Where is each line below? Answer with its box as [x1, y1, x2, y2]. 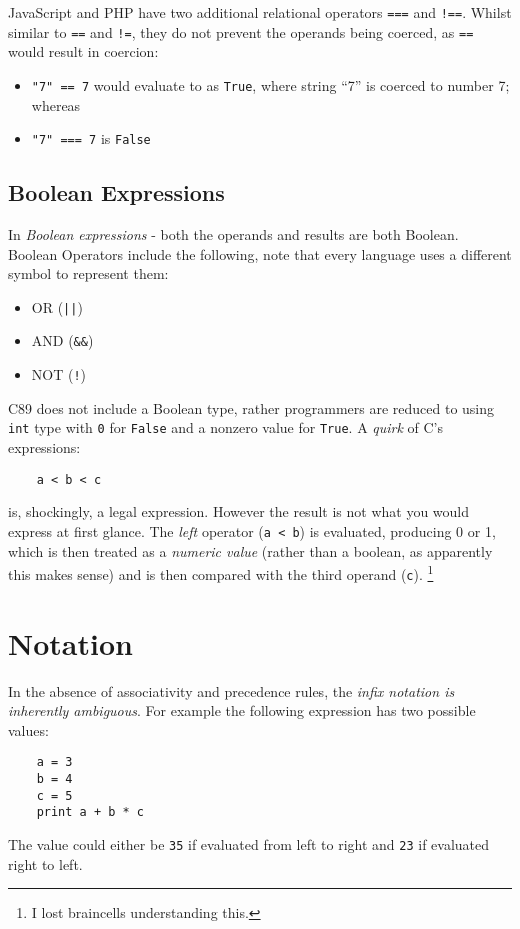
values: [8, 719, 49, 740]
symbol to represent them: [8, 263, 169, 284]
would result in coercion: [8, 41, 159, 62]
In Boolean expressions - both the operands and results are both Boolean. [8, 224, 459, 245]
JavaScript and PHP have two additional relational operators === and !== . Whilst [8, 2, 512, 22]
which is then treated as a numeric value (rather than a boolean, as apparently [8, 540, 493, 561]
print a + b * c [36, 805, 145, 820]
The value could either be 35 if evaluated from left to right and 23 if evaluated [8, 833, 490, 854]
